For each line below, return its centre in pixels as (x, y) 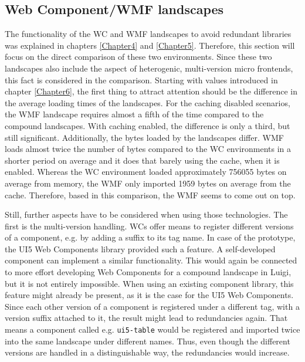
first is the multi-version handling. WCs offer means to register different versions (149, 226)
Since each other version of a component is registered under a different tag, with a (152, 306)
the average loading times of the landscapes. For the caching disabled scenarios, (148, 102)
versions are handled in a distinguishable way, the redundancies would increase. (147, 352)
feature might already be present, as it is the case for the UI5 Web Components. (149, 295)
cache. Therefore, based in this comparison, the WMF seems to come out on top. (150, 194)
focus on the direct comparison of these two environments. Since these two (138, 57)
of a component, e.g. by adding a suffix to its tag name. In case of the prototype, (150, 237)
